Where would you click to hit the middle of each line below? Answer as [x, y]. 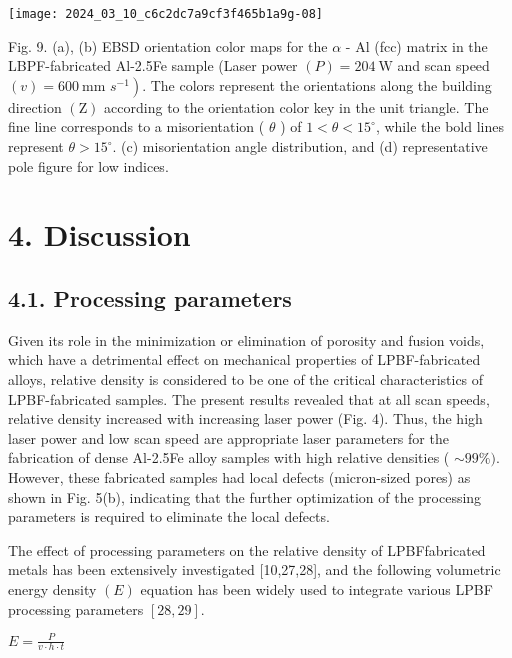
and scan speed [443, 65]
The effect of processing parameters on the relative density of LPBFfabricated [247, 549]
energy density [52, 588]
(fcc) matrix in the [431, 45]
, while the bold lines [439, 126]
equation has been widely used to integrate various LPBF [316, 588]
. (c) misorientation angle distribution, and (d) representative [300, 146]
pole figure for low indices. [88, 165]
